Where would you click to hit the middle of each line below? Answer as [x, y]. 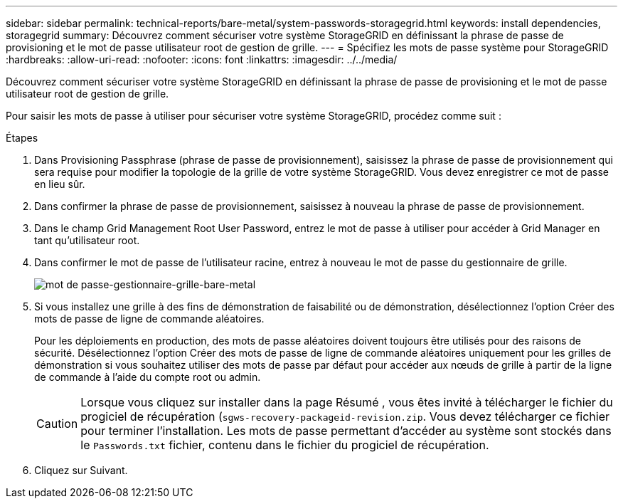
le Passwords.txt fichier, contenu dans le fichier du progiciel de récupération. [285, 445]
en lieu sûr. [60, 184]
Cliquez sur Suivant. [81, 470]
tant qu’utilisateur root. [87, 240]
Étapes [22, 138]
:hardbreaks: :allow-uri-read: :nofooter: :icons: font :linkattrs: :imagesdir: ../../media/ [202, 59]
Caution [57, 424]
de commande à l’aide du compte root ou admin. [148, 377]
